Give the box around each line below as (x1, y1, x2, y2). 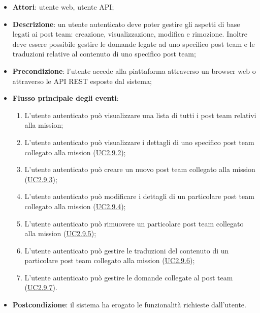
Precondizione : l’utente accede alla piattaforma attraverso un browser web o (12, 65, 256, 76)
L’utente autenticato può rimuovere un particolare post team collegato (24, 218, 244, 229)
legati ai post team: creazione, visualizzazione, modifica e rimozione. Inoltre (12, 29, 248, 39)
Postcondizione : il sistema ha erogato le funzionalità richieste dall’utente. (12, 299, 246, 310)
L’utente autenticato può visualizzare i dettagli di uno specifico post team (24, 136, 254, 147)
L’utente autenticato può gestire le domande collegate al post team (24, 272, 233, 282)
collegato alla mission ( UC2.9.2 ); (24, 147, 126, 157)
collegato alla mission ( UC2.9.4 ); (24, 201, 126, 211)
